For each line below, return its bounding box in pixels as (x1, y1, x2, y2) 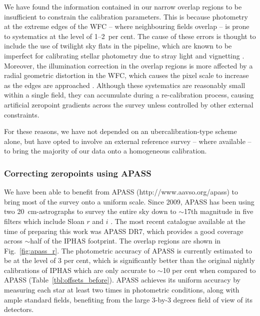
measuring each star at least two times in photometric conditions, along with (4, 284, 239, 295)
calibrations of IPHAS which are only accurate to (4, 264, 155, 275)
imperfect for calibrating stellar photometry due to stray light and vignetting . (4, 50, 244, 60)
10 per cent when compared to (162, 264, 256, 275)
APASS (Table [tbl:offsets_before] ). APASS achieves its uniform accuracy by (4, 274, 240, 285)
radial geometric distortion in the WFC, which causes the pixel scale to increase (4, 70, 249, 80)
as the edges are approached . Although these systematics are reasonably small (4, 79, 245, 90)
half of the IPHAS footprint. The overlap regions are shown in (30, 235, 221, 246)
